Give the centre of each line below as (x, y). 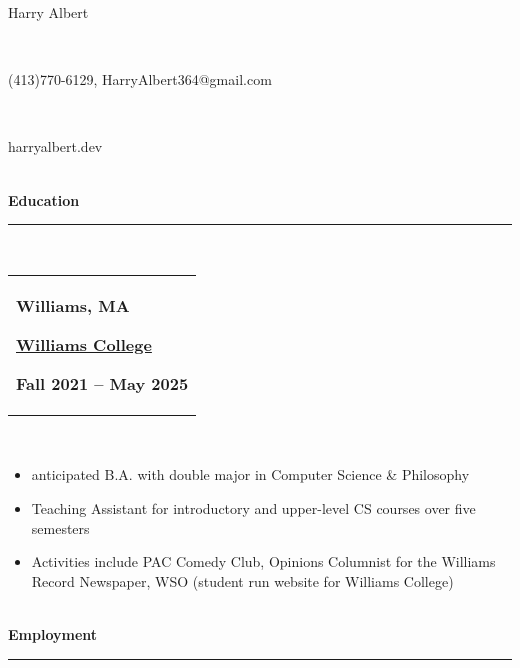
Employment (53, 633)
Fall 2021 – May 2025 (102, 383)
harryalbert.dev (55, 146)
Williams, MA (73, 305)
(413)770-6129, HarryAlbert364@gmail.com (140, 79)
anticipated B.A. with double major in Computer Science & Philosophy (250, 474)
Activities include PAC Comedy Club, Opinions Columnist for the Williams (263, 561)
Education (44, 199)
